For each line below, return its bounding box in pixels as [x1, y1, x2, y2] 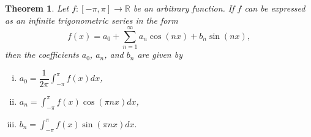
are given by [137, 48, 182, 61]
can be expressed [244, 2, 305, 14]
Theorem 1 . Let [5, 2, 69, 14]
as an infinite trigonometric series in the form [5, 13, 178, 26]
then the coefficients [5, 48, 79, 61]
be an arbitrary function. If [133, 2, 234, 14]
